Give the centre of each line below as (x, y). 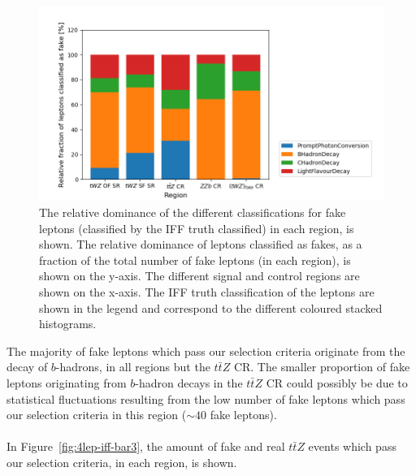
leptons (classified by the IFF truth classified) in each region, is (197, 228)
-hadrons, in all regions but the (133, 367)
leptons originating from (67, 382)
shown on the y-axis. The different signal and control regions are (199, 276)
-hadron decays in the (189, 382)
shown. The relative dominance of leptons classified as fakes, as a (201, 244)
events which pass (352, 446)
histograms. (68, 324)
